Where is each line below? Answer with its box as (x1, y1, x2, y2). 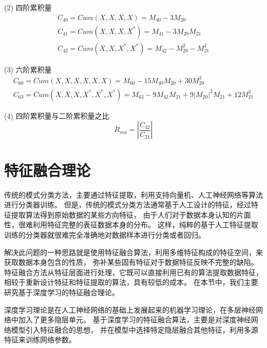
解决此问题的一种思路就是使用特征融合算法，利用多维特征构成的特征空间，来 (4, 246, 263, 257)
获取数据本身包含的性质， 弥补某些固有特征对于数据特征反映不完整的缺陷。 (4, 257, 258, 267)
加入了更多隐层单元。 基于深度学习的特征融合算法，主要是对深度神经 (18, 314, 251, 325)
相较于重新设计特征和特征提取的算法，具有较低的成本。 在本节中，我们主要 (4, 277, 258, 287)
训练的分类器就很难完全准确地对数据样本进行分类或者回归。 (4, 229, 205, 240)
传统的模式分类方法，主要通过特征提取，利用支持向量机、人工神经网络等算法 (4, 189, 263, 200)
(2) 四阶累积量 (4, 2, 52, 12)
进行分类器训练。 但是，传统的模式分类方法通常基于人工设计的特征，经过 (4, 199, 251, 210)
